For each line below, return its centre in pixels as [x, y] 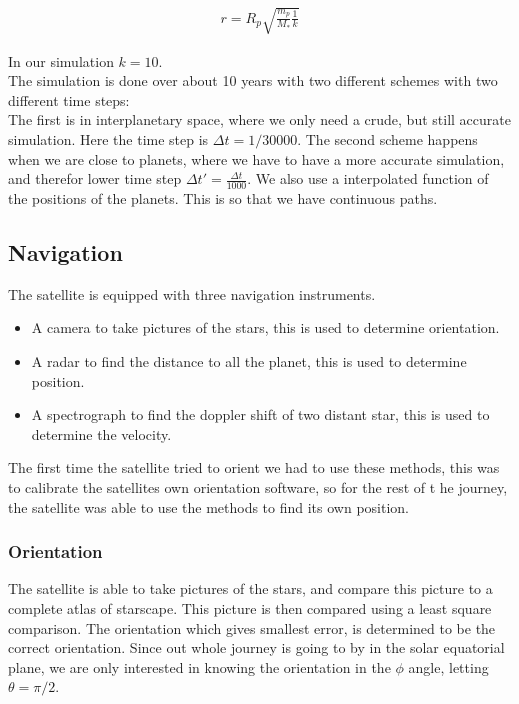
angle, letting [448, 666]
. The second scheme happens [387, 138]
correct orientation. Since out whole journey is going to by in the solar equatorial [256, 647]
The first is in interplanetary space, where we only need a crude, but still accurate [259, 119]
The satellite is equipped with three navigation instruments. [192, 293]
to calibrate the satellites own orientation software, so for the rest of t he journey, [258, 486]
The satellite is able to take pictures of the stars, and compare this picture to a [250, 588]
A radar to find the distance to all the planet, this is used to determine [249, 360]
